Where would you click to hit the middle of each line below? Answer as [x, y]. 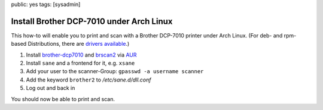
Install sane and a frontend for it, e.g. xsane [80, 63]
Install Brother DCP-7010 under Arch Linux [92, 21]
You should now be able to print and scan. [63, 99]
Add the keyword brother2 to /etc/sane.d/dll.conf [89, 80]
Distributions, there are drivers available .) [79, 44]
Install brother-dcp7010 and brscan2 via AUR [81, 55]
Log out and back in [51, 88]
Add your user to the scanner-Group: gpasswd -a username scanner [115, 71]
